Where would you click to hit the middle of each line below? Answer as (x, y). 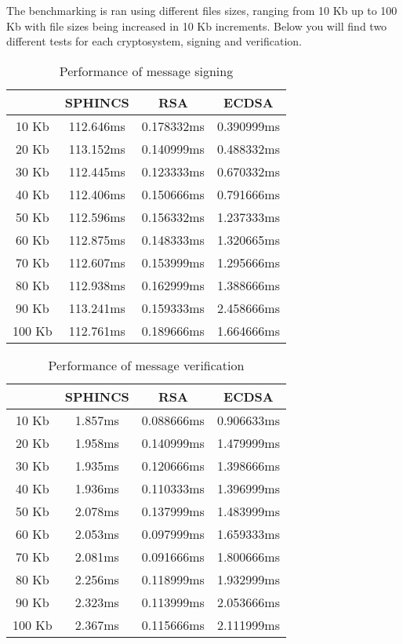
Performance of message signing (146, 71)
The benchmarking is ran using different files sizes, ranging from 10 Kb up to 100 (202, 10)
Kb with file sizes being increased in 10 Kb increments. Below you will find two (197, 25)
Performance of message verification (146, 365)
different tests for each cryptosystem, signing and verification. (154, 41)
